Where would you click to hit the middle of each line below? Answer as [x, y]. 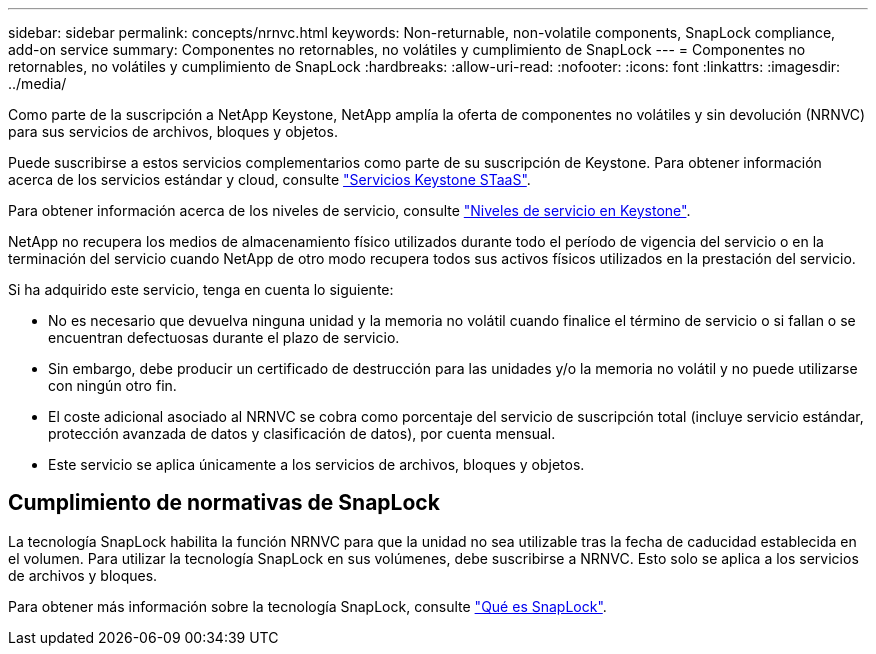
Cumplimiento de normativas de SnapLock [224, 503]
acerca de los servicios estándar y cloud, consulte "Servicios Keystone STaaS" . [269, 179]
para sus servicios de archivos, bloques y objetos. [173, 131]
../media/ [37, 83]
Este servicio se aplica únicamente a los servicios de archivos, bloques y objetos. [316, 464]
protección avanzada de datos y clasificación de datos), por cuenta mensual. [302, 433]
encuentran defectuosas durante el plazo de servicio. [224, 337]
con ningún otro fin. [112, 385]
